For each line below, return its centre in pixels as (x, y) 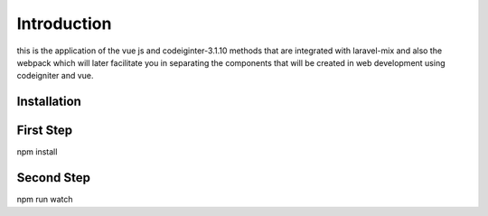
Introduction (64, 23)
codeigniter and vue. (55, 76)
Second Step (53, 178)
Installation (49, 102)
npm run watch (45, 200)
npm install (37, 152)
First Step (44, 131)
